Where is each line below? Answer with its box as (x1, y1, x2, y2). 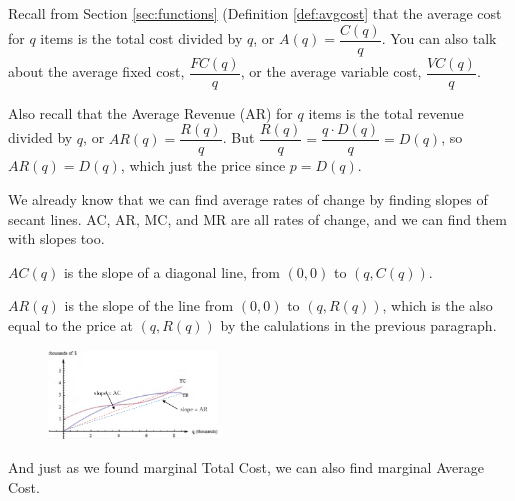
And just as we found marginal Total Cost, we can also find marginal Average (8, 456, 485, 477)
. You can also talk (381, 28, 497, 49)
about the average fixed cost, (8, 61, 185, 82)
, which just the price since (120, 155, 286, 176)
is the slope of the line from (64, 295, 234, 316)
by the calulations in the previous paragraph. (220, 314, 497, 335)
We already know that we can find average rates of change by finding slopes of (8, 188, 488, 209)
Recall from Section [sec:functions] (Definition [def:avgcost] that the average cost (8, 3, 502, 23)
